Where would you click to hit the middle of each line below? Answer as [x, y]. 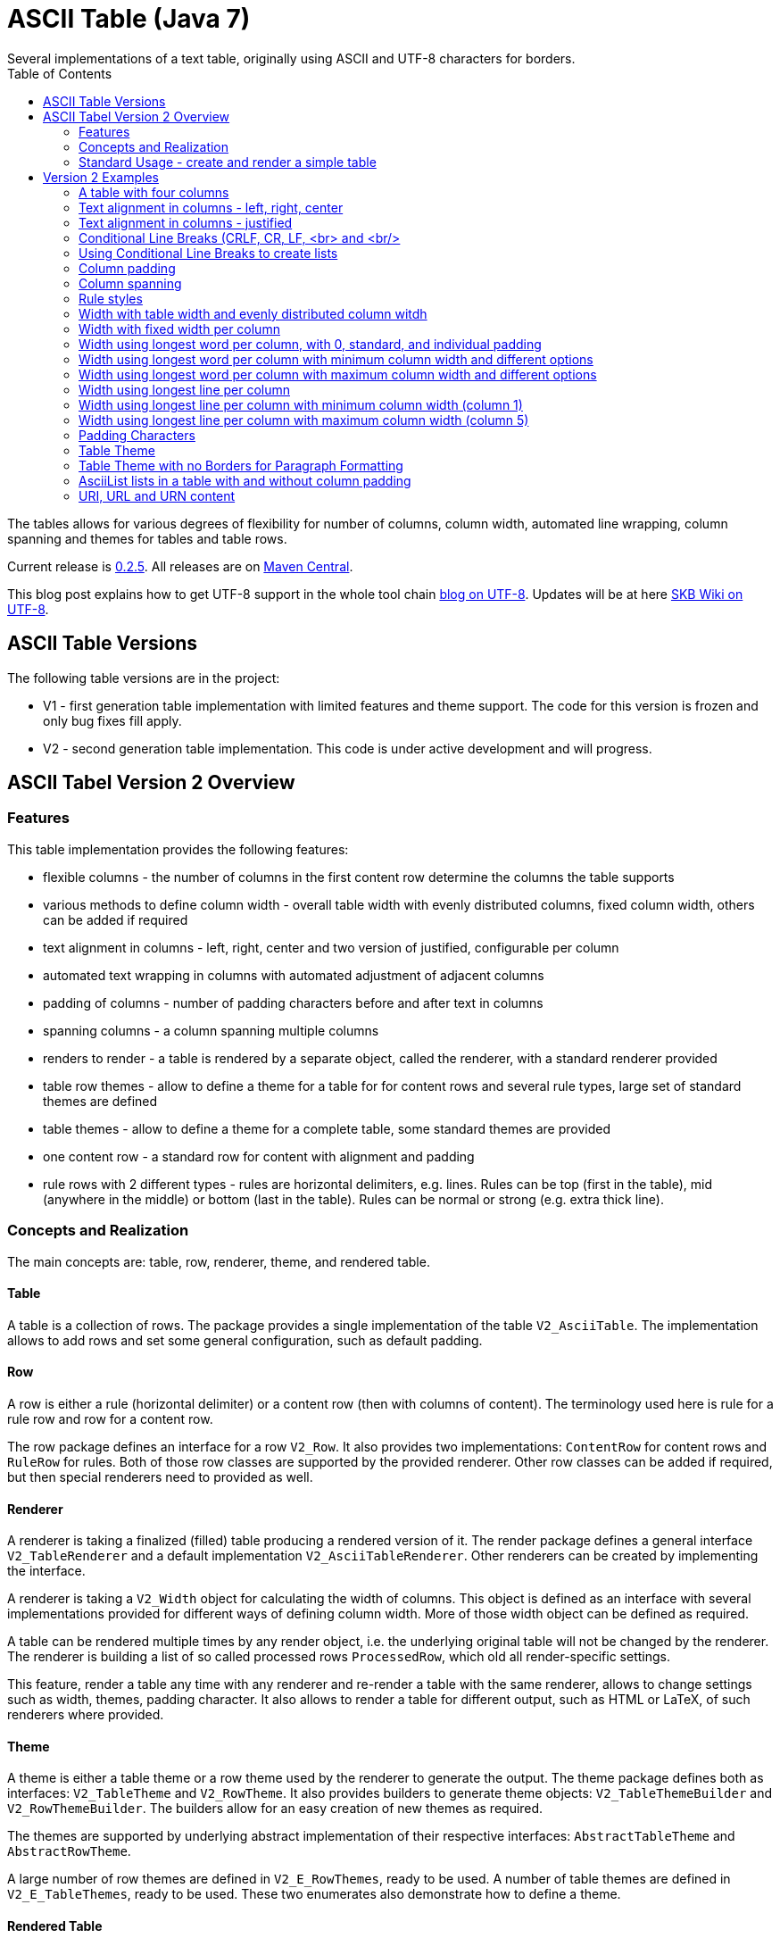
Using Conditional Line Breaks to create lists [208, 253]
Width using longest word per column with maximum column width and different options [338, 374]
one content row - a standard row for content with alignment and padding [259, 1156]
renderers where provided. [86, 1715]
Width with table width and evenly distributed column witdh [253, 313]
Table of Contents [60, 73]
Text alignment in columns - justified [186, 222]
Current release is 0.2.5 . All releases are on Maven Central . [180, 566]
